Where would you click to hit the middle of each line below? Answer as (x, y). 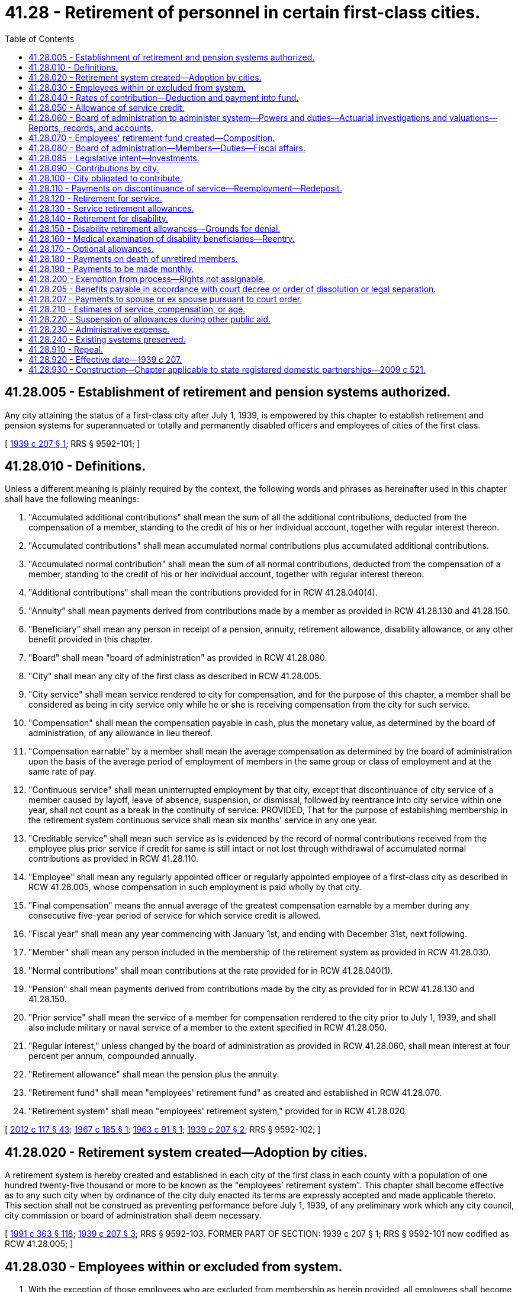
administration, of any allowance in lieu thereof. (120, 733)
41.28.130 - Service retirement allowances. (111, 208)
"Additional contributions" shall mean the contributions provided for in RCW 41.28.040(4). (203, 593)
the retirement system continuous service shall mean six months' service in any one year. (203, 820)
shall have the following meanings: (72, 499)
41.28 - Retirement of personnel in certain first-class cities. (243, 12)
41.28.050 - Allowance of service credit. (107, 107)
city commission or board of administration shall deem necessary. (133, 1216)
